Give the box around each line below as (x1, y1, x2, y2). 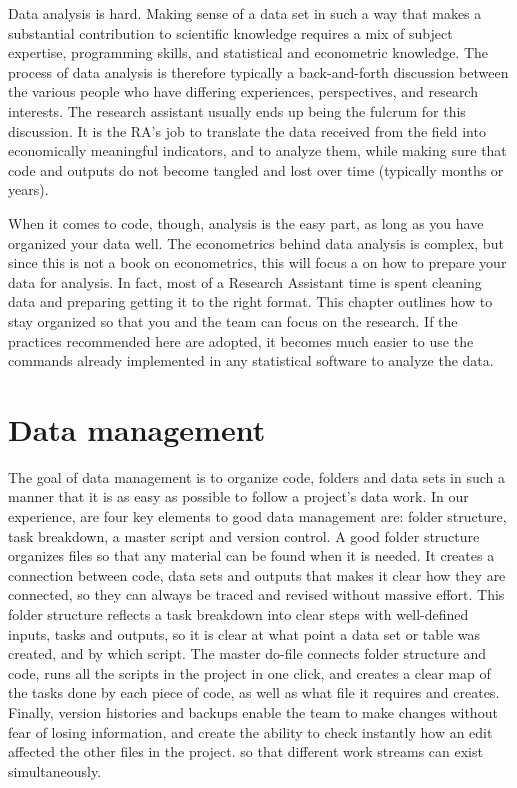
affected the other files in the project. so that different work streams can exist (8, 741, 483, 762)
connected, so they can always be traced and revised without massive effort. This (8, 584, 505, 605)
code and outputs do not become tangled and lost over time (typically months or (8, 159, 504, 180)
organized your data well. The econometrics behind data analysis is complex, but (8, 232, 504, 253)
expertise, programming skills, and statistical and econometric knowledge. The (8, 42, 489, 63)
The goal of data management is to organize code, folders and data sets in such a (8, 466, 506, 487)
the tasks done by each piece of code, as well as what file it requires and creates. (8, 682, 500, 703)
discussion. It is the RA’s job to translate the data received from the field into (8, 120, 486, 141)
